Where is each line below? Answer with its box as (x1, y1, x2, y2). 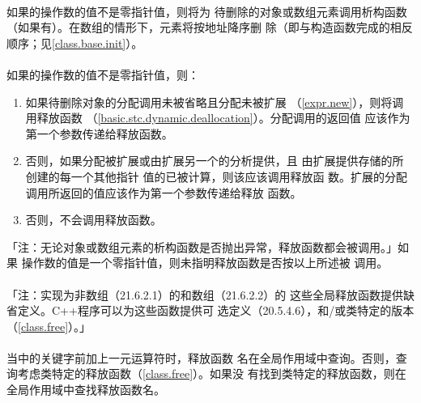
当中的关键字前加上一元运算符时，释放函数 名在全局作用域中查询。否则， (6, 349, 396, 366)
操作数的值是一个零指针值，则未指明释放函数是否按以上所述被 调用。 (21, 254, 389, 271)
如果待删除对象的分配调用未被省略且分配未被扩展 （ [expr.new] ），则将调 (25, 93, 404, 110)
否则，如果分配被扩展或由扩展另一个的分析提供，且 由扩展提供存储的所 (25, 152, 404, 169)
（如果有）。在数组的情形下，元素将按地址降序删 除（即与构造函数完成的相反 (6, 19, 413, 36)
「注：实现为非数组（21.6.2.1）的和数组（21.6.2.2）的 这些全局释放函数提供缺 (6, 286, 415, 303)
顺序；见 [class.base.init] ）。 (6, 34, 143, 51)
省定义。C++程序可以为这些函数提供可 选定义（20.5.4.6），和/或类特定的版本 (6, 302, 415, 319)
